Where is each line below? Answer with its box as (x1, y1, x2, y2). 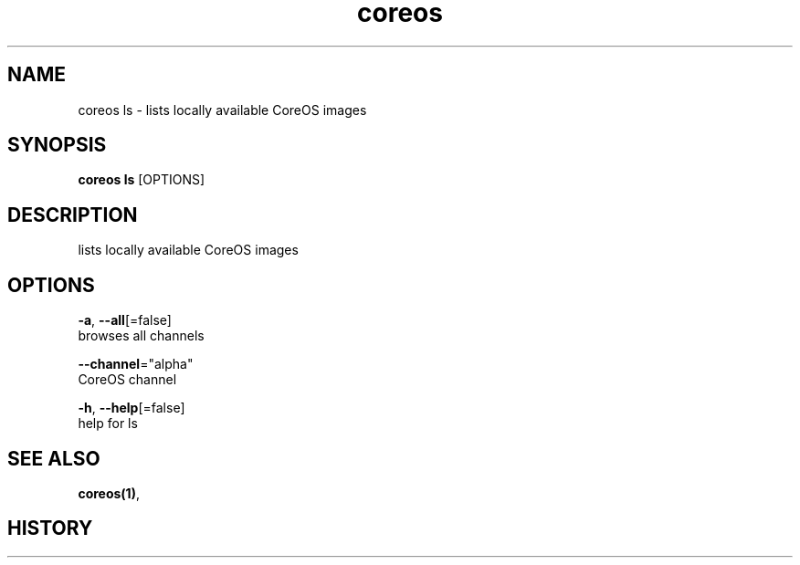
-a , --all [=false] (78, 312, 172, 329)
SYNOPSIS (7, 133, 107, 157)
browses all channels (78, 328, 205, 344)
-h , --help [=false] (78, 400, 185, 416)
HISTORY (7, 517, 93, 540)
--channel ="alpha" (78, 356, 194, 372)
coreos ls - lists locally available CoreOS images (78, 101, 367, 118)
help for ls (78, 415, 138, 432)
